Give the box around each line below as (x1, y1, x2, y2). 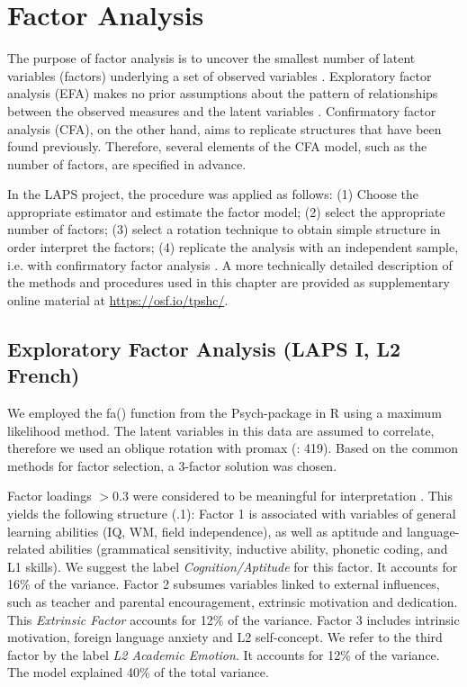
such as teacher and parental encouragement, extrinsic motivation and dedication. (7, 592, 458, 610)
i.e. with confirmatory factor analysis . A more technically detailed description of (7, 255, 453, 274)
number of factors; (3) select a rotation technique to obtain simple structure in (7, 220, 441, 239)
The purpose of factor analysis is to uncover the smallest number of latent (7, 49, 416, 68)
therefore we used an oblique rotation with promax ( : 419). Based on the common (7, 438, 458, 457)
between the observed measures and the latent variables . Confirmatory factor (7, 101, 436, 120)
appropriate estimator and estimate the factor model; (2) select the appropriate (7, 202, 445, 221)
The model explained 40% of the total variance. (7, 663, 269, 682)
